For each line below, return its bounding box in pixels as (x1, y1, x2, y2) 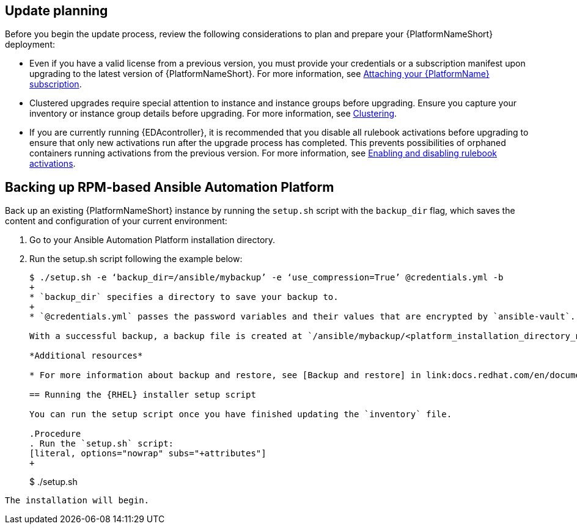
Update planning (5, 3, 108, 18)
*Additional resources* (29, 351, 143, 361)
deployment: (5, 39, 55, 50)
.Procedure (29, 429, 81, 439)
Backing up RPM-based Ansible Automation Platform (5, 179, 334, 195)
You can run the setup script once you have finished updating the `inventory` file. (29, 409, 452, 420)
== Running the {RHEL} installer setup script (29, 390, 256, 400)
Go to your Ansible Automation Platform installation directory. (29, 235, 276, 246)
